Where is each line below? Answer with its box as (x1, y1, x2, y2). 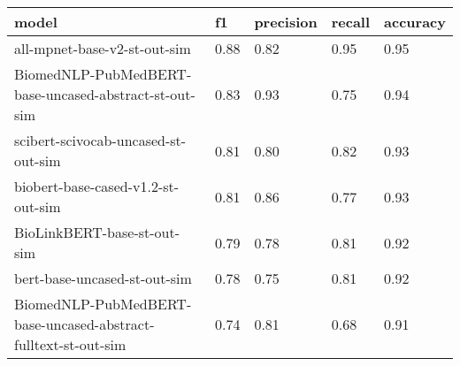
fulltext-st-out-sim (14, 334, 126, 355)
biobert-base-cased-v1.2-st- (14, 176, 180, 196)
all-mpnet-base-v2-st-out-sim (14, 38, 191, 58)
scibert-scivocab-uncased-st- (14, 130, 187, 150)
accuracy (384, 11, 446, 32)
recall (331, 11, 371, 32)
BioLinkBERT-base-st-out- (14, 222, 180, 242)
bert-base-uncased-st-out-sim (14, 268, 192, 288)
